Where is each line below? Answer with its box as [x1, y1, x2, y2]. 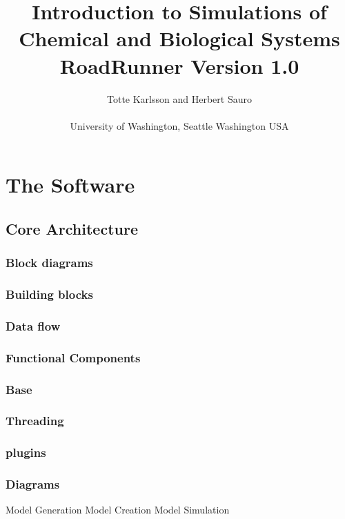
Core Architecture [6, 217, 138, 239]
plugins [6, 444, 46, 461]
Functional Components [6, 349, 141, 366]
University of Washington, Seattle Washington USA [70, 118, 289, 133]
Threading [6, 412, 64, 429]
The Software [6, 170, 135, 199]
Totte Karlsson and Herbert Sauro [107, 91, 252, 106]
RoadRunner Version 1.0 [59, 51, 299, 79]
